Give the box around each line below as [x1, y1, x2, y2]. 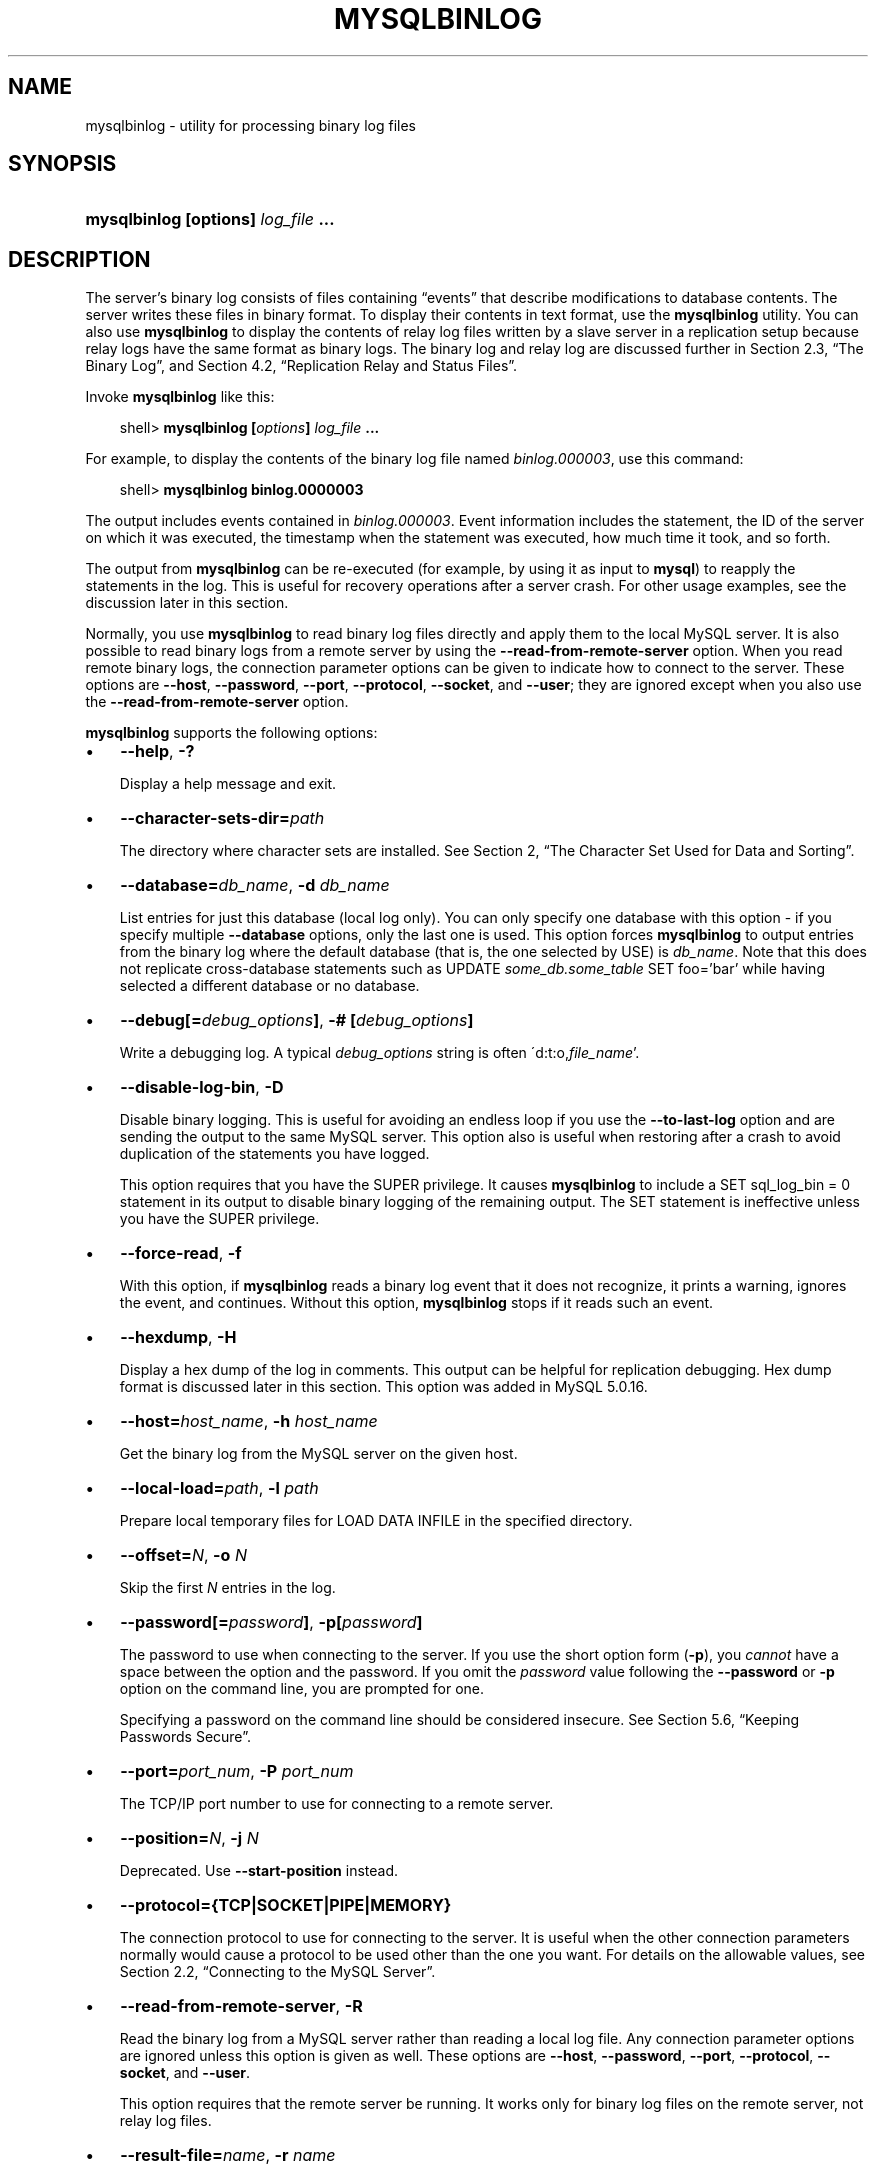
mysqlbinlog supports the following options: [85, 724, 378, 742]
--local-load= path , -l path [120, 1478, 319, 1499]
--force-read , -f [120, 1243, 242, 1264]
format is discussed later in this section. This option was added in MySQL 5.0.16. [119, 1378, 648, 1396]
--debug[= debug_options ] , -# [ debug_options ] [120, 1010, 474, 1031]
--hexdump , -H [120, 1327, 237, 1348]
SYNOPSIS [8, 151, 117, 177]
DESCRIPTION [8, 246, 151, 272]
